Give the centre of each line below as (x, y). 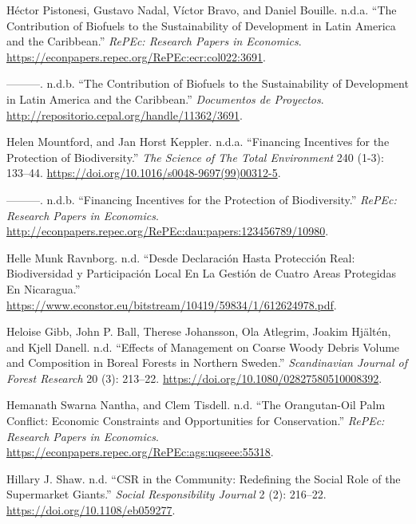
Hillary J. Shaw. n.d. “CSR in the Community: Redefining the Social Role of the (204, 478)
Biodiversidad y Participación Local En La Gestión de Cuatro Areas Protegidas (201, 273)
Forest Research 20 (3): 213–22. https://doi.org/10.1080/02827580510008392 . (194, 378)
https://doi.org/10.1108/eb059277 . (91, 510)
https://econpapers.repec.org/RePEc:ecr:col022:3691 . (136, 56)
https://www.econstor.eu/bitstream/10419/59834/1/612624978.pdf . (172, 304)
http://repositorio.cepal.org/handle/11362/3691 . (125, 114)
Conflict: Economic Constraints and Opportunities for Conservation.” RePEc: (196, 421)
